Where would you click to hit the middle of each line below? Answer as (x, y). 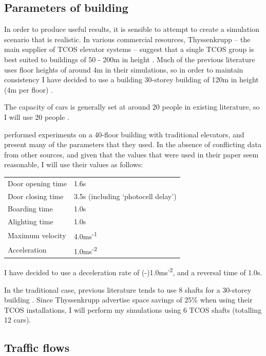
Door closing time (36, 196)
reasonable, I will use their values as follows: (74, 164)
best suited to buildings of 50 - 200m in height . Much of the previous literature (130, 59)
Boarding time (30, 209)
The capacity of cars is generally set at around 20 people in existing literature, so (132, 107)
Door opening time (37, 183)
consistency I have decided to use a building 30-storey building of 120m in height (131, 79)
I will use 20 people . (37, 117)
